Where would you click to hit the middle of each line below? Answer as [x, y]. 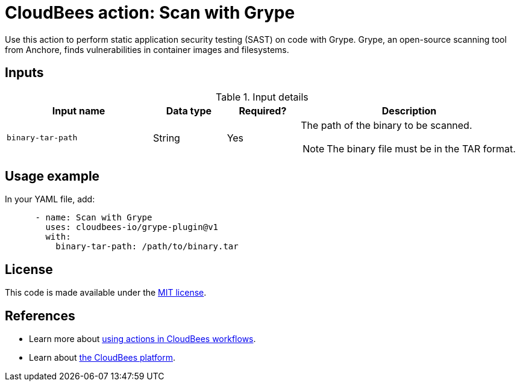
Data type [189, 111]
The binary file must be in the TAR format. [421, 148]
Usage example [52, 176]
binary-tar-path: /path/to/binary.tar [147, 247]
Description [409, 111]
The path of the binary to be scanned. [387, 125]
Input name [79, 111]
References [40, 316]
